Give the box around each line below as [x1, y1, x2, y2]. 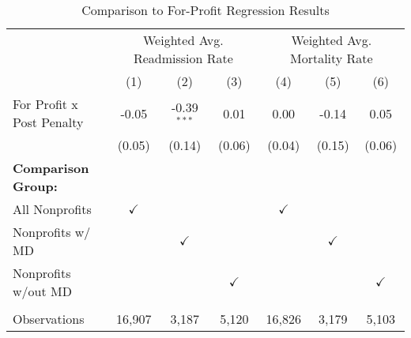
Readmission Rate [133, 49, 233, 67]
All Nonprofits [13, 200, 92, 218]
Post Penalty [13, 113, 84, 131]
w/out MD [13, 282, 72, 300]
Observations [13, 310, 85, 328]
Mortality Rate [289, 49, 373, 67]
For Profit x [13, 95, 78, 113]
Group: [13, 177, 58, 195]
